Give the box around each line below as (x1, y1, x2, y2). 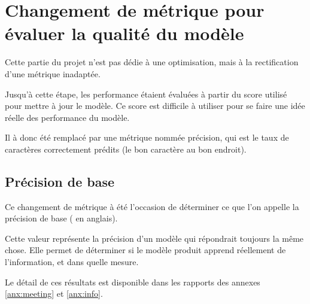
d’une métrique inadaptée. (5, 67, 101, 80)
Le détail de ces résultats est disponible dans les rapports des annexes (5, 275, 260, 288)
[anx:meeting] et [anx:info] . (5, 287, 103, 300)
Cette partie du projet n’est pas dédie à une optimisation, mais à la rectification (5, 56, 299, 68)
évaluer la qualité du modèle (5, 21, 244, 45)
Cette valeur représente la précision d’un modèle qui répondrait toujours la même (5, 232, 304, 244)
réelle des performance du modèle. (5, 111, 130, 123)
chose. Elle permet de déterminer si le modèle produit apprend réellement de (5, 244, 286, 256)
